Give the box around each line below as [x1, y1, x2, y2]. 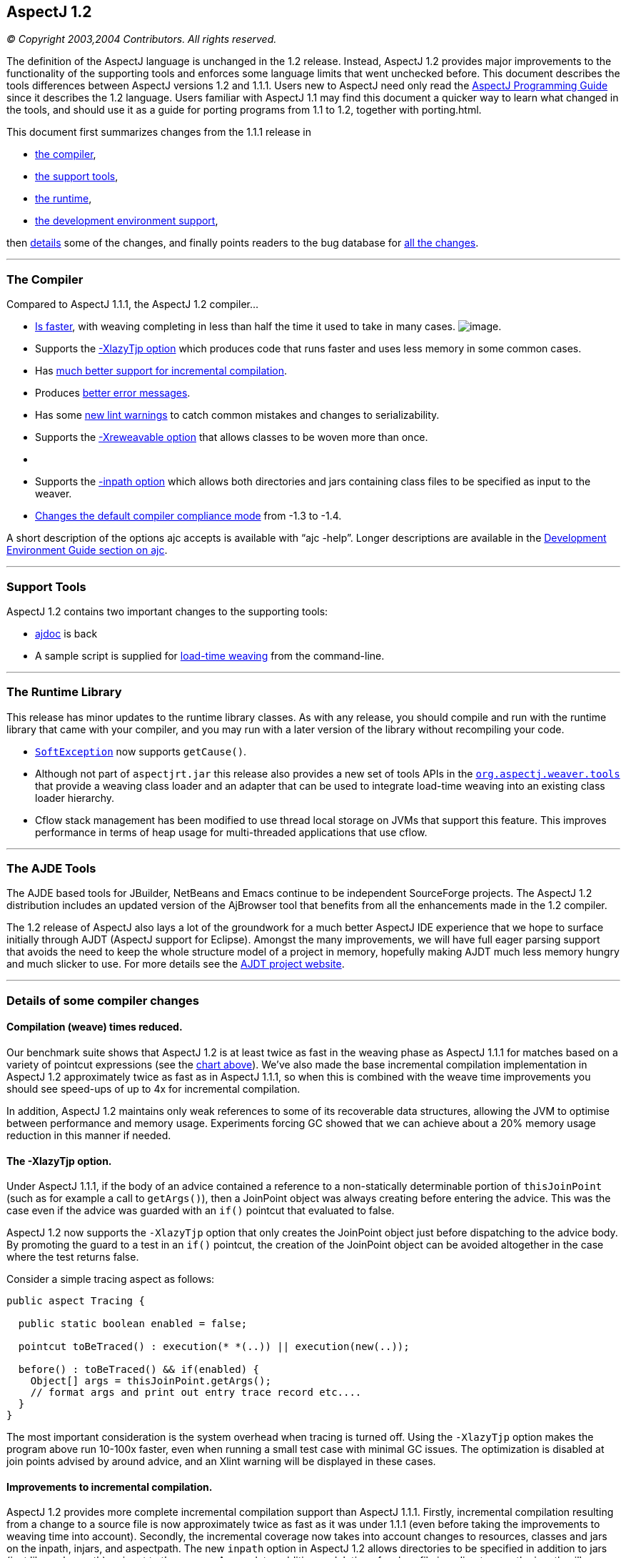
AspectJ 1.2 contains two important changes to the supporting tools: [6, 605, 328, 617]
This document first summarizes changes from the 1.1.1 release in [6, 126, 311, 139]
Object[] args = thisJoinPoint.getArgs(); [30, 1375, 271, 1387]
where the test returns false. [6, 1251, 139, 1264]
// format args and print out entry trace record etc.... [30, 1386, 362, 1399]
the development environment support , [35, 214, 218, 227]
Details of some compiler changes [6, 993, 199, 1008]
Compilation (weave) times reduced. [6, 1021, 183, 1033]
